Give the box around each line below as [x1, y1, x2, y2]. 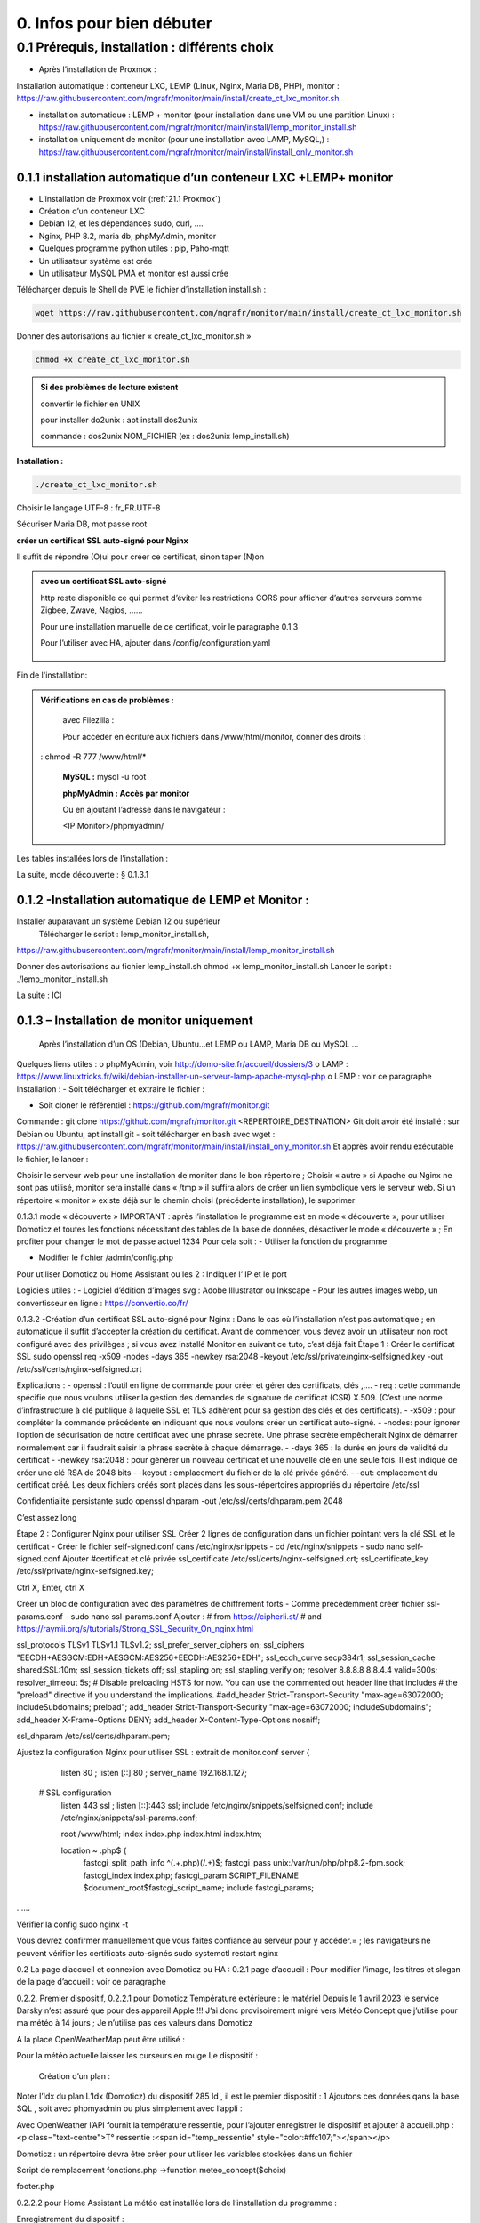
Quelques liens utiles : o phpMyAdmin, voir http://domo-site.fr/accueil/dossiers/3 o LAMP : [16, 1058, 348, 1069]
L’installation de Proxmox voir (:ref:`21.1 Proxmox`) [38, 193, 221, 204]
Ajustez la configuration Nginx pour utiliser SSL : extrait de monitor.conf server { [16, 1747, 310, 1758]
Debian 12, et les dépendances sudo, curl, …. [38, 218, 204, 229]
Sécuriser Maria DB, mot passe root [16, 518, 148, 529]
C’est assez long [16, 1512, 77, 1522]
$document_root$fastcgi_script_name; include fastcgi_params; [83, 1882, 315, 1893]
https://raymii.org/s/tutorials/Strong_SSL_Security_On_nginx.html [16, 1623, 253, 1633]
